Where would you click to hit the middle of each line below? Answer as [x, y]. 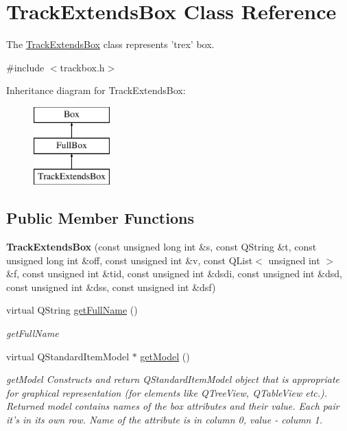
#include [25, 67]
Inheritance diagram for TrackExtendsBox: [96, 90]
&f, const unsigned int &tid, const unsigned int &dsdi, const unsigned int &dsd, [174, 273]
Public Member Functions [100, 218]
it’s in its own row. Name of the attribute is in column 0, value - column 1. [164, 420]
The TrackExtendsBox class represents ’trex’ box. [110, 44]
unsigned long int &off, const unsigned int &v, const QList [130, 260]
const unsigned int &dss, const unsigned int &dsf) [111, 287]
